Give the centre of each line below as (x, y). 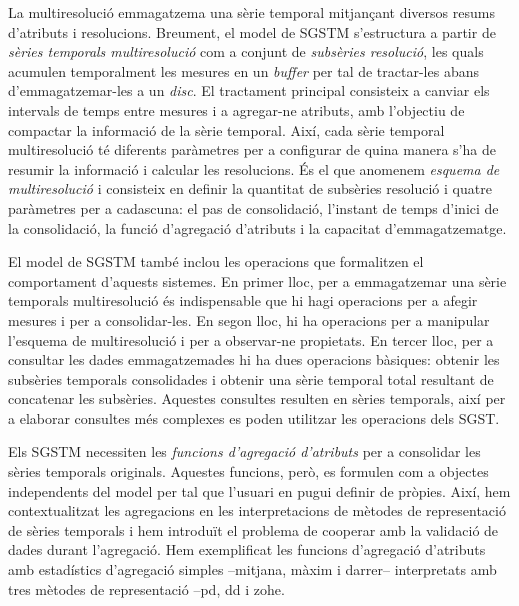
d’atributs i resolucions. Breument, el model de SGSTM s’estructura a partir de (252, 31)
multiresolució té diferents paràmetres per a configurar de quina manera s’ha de (252, 149)
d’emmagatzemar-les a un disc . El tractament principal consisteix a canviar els (249, 90)
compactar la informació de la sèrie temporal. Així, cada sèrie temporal (226, 129)
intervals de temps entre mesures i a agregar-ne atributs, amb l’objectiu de (236, 109)
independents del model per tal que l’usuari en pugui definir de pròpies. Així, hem (259, 490)
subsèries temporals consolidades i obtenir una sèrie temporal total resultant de (251, 378)
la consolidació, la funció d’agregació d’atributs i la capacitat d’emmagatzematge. (257, 227)
